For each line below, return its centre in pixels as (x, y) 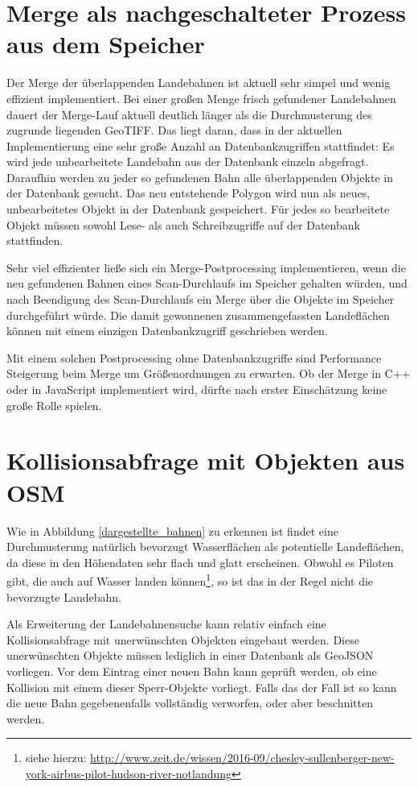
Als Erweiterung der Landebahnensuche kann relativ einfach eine (166, 624)
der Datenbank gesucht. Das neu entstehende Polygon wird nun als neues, (189, 193)
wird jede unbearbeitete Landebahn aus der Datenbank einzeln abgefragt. (188, 162)
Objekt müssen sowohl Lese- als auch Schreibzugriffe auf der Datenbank (183, 224)
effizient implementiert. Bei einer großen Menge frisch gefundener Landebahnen (201, 98)
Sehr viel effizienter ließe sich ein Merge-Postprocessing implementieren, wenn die (206, 267)
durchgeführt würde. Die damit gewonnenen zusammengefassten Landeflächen (198, 315)
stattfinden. (35, 240)
